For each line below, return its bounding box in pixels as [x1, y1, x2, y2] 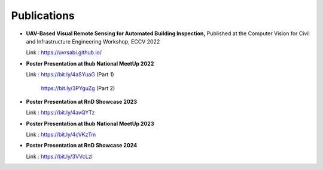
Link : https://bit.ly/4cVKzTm [26, 131, 96, 138]
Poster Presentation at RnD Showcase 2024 [26, 142, 138, 149]
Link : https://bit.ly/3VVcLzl [26, 153, 93, 160]
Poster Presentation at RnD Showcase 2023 [26, 98, 138, 105]
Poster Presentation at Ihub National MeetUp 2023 [26, 120, 154, 127]
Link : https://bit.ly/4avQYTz [26, 109, 95, 116]
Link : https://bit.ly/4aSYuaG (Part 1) [26, 71, 114, 78]
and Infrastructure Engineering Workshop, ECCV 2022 [26, 38, 160, 45]
